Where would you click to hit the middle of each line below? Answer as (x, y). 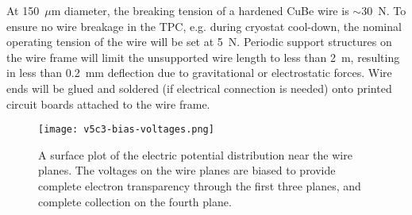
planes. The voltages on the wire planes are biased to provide (187, 170)
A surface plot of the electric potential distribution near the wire (195, 154)
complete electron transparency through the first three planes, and (200, 186)
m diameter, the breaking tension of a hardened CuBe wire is (200, 10)
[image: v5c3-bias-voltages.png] (126, 130)
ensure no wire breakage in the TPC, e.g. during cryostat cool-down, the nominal (204, 26)
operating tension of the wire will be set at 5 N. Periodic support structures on (199, 42)
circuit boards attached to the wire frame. (108, 104)
